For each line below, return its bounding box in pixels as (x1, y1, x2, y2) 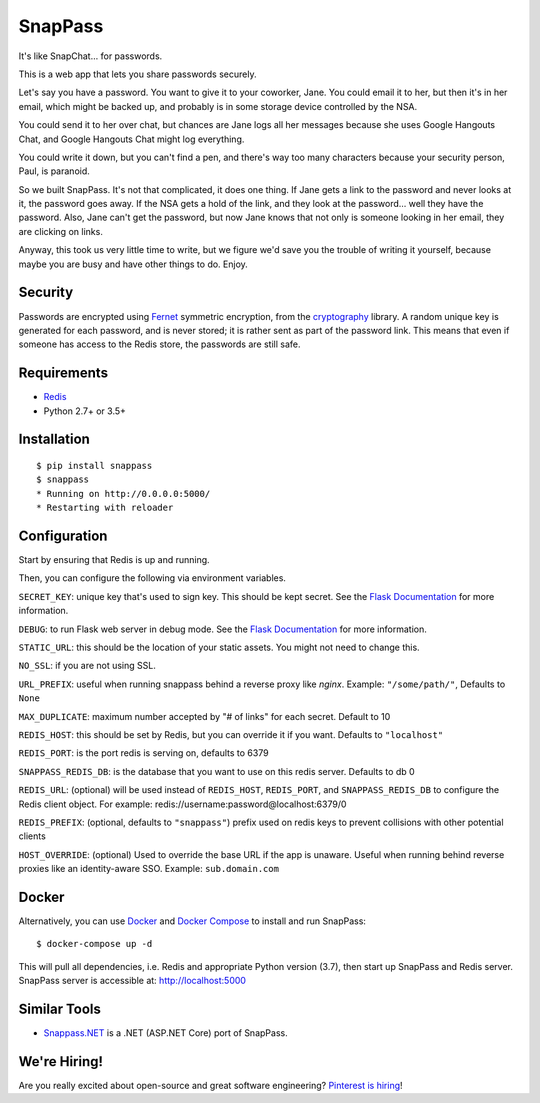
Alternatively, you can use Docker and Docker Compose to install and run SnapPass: (18, 915, 367, 927)
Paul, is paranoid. (18, 165, 90, 177)
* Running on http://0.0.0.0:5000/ (36, 488, 211, 499)
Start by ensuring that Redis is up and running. (18, 554, 210, 566)
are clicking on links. (18, 225, 104, 237)
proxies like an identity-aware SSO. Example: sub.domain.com (18, 863, 280, 875)
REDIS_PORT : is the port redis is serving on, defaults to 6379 (18, 747, 269, 759)
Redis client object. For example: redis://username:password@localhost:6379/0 (18, 798, 347, 810)
